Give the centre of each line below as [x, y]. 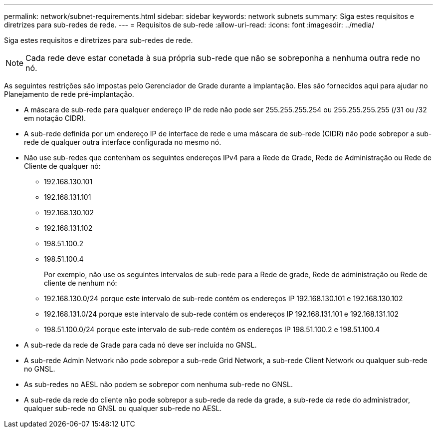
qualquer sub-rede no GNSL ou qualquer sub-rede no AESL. [123, 408]
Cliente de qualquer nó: [62, 166]
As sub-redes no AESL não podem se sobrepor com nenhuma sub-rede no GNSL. [159, 384]
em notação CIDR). [55, 118]
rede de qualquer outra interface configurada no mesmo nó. [123, 142]
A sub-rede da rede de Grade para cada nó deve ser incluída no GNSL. [140, 345]
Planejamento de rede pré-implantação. [69, 94]
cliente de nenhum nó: [81, 283]
